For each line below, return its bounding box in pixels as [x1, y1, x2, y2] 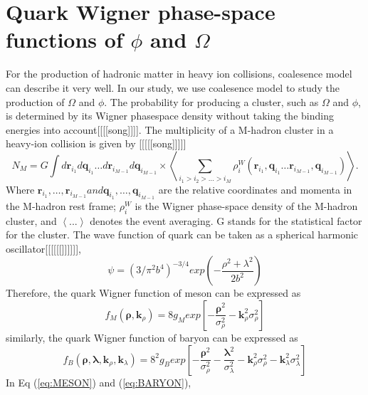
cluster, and [6, 213, 57, 228]
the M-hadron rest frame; [6, 198, 116, 213]
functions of [6, 25, 123, 54]
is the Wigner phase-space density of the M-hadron [135, 198, 358, 213]
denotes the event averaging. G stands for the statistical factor [90, 213, 362, 228]
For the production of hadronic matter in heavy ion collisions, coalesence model [6, 66, 352, 81]
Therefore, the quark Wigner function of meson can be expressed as [6, 285, 301, 300]
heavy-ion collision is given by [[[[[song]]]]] [6, 136, 186, 151]
